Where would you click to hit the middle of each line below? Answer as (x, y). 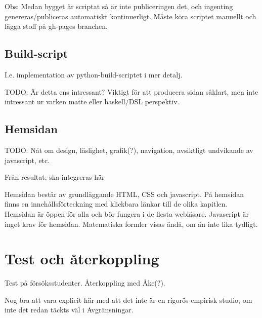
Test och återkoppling (82, 259)
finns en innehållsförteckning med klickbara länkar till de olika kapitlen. (116, 204)
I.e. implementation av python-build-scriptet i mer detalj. (94, 74)
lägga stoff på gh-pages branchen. (56, 26)
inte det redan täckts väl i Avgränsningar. (69, 310)
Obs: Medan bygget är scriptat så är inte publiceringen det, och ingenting (119, 6)
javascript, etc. (27, 160)
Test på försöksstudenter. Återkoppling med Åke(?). (85, 283)
